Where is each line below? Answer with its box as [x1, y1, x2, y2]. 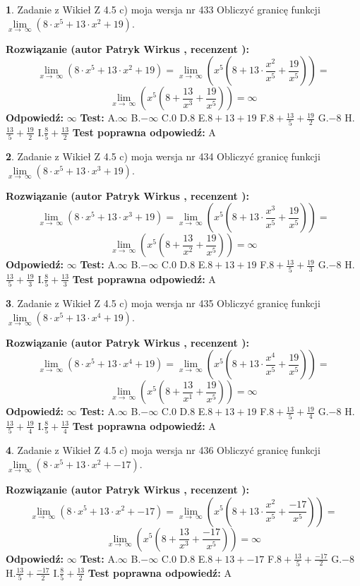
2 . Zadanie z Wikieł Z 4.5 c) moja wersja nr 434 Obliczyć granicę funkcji [6, 149, 320, 164]
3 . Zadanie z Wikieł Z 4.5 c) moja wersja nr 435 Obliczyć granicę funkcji [6, 296, 320, 311]
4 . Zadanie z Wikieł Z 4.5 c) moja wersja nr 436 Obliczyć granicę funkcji [6, 443, 320, 458]
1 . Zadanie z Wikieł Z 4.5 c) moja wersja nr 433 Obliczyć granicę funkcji [6, 2, 320, 16]
